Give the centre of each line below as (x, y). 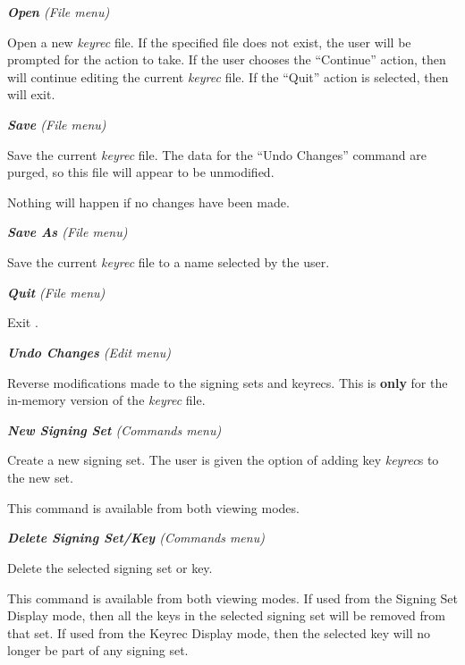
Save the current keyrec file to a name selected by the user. (169, 262)
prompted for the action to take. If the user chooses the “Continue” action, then (227, 59)
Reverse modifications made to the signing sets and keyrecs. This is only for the (228, 382)
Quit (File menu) (56, 292)
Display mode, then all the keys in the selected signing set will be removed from (226, 615)
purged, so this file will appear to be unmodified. (141, 172)
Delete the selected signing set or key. (110, 567)
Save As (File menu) (68, 232)
